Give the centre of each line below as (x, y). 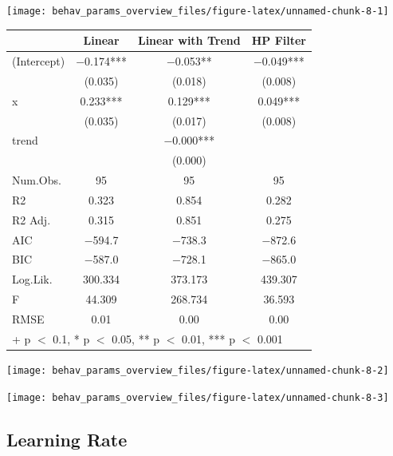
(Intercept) (39, 61)
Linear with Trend (189, 40)
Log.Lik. (32, 279)
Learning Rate (67, 439)
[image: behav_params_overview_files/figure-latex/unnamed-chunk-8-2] (198, 370)
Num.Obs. (37, 180)
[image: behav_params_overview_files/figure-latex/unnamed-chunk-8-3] (198, 397)
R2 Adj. (31, 219)
